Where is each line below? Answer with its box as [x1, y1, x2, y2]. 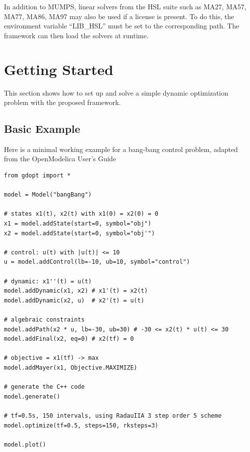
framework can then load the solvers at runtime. [4, 30, 149, 40]
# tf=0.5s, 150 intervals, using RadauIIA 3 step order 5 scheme [4, 412, 222, 419]
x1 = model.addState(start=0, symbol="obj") [4, 220, 151, 227]
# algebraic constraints [4, 316, 85, 323]
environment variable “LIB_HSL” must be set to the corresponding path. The [4, 21, 239, 31]
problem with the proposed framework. [4, 97, 121, 107]
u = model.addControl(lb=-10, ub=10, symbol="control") [4, 258, 190, 266]
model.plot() [4, 441, 46, 448]
